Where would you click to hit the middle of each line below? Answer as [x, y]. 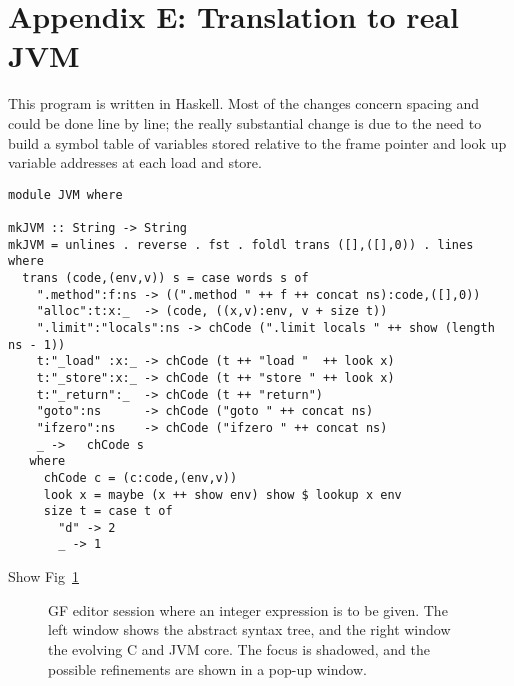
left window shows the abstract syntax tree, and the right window [249, 629]
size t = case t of [108, 511]
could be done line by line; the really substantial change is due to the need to [245, 122]
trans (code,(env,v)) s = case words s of [165, 277]
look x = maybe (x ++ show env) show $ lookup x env [222, 494]
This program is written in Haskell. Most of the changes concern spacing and [244, 103]
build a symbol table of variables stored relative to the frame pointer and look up [257, 142]
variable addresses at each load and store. [135, 162]
